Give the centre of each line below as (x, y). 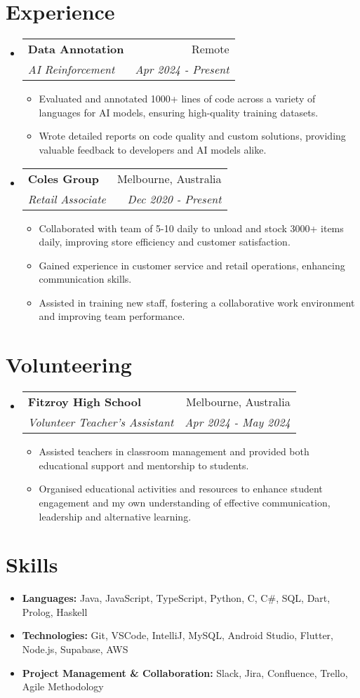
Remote (211, 49)
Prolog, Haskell (55, 611)
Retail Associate (67, 199)
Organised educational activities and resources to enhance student (181, 489)
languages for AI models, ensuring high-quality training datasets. (179, 112)
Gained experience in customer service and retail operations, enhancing (192, 265)
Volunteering (69, 364)
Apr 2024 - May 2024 (238, 422)
